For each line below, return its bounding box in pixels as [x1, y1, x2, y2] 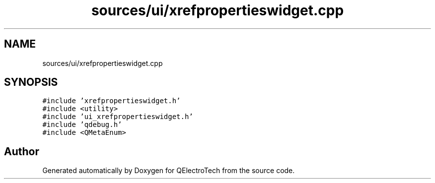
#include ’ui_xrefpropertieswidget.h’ [42, 113, 193, 121]
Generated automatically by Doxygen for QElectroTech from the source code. [42, 166, 295, 175]
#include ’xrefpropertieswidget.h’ [42, 97, 181, 105]
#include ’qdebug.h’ [42, 121, 122, 129]
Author [4, 145, 39, 158]
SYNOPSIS [4, 76, 58, 89]
